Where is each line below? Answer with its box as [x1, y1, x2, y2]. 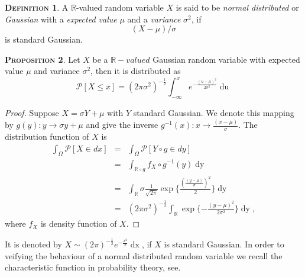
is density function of [40, 217, 117, 230]
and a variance [127, 12, 181, 25]
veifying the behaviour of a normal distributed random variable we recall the [5, 249, 283, 262]
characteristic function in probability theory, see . [5, 261, 181, 273]
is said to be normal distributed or [176, 1, 299, 13]
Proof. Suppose [5, 107, 59, 119]
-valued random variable [76, 1, 164, 13]
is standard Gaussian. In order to [164, 238, 284, 250]
